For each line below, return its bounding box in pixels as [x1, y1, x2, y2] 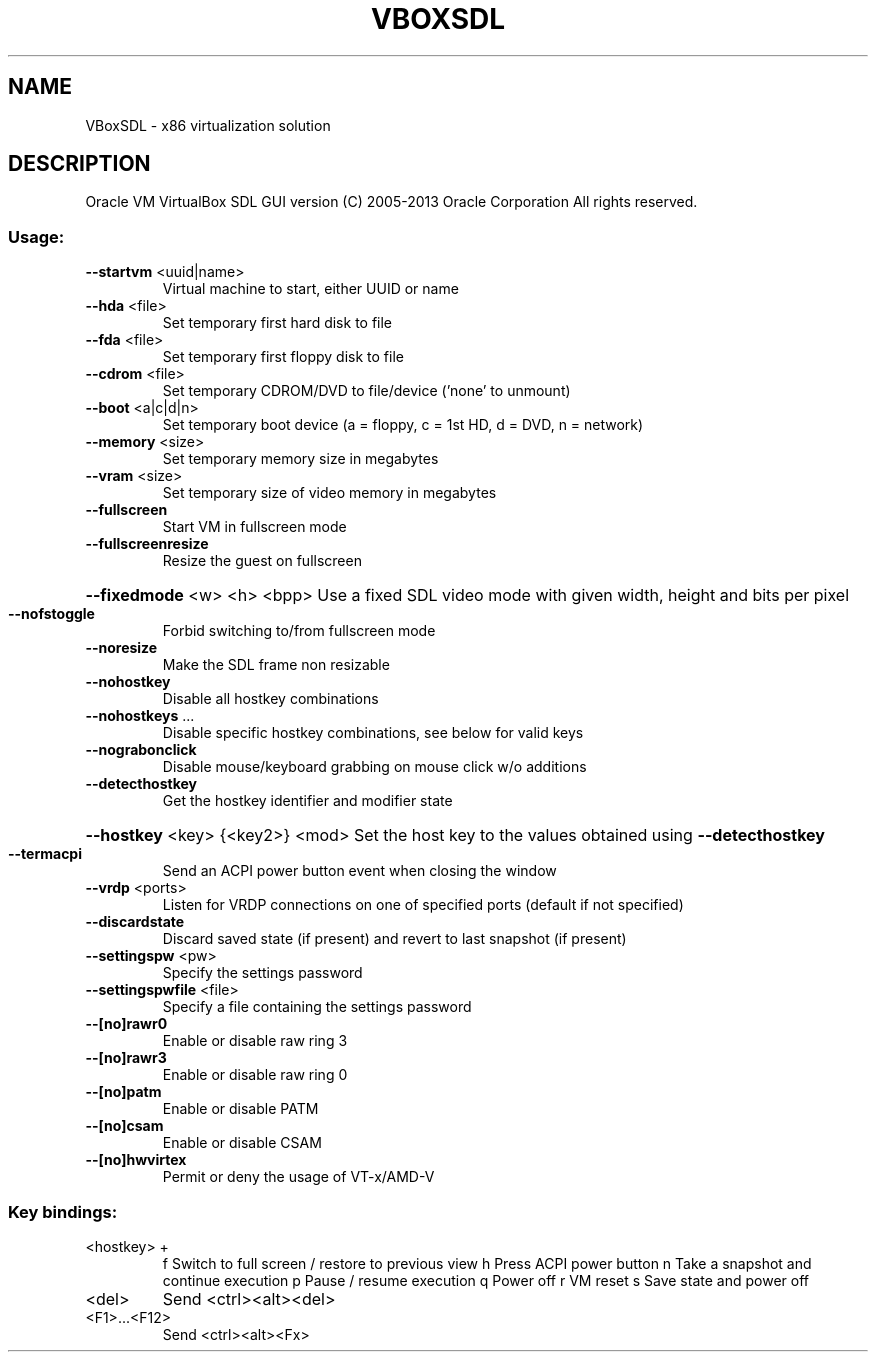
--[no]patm [85, 1083, 162, 1101]
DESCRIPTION [8, 151, 151, 177]
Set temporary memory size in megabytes [162, 450, 439, 468]
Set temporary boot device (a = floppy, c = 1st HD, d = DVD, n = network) [162, 416, 644, 434]
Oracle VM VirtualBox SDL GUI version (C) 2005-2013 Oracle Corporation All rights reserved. [85, 193, 698, 211]
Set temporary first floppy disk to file [162, 348, 404, 366]
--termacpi [8, 845, 82, 863]
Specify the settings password [162, 964, 363, 982]
